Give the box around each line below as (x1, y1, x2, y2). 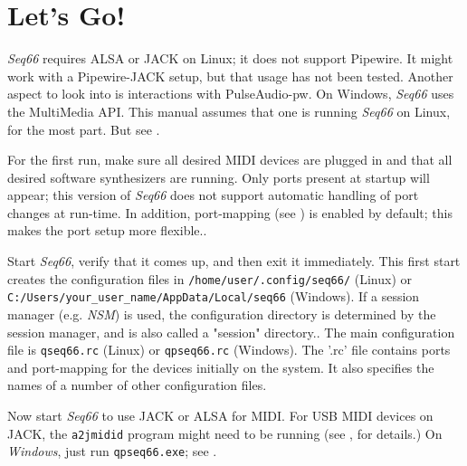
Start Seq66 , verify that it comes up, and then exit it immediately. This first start (7, 252, 461, 271)
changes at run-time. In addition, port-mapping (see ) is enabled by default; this (7, 203, 453, 222)
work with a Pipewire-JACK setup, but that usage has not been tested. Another (7, 66, 453, 85)
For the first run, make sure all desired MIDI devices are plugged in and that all (7, 150, 453, 169)
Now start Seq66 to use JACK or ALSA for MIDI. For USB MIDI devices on (7, 406, 434, 424)
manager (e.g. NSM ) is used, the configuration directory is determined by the (7, 304, 436, 323)
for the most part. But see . (7, 119, 160, 138)
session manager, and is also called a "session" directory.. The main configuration (7, 322, 455, 341)
